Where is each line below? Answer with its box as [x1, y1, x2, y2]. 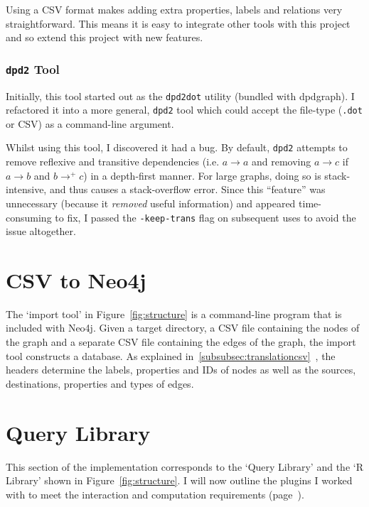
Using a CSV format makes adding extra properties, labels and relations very [6, 2, 343, 16]
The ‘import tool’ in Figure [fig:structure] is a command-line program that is [6, 306, 342, 321]
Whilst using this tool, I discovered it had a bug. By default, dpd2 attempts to [6, 140, 348, 155]
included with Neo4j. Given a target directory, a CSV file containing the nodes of [6, 320, 360, 335]
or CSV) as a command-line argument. [6, 116, 174, 131]
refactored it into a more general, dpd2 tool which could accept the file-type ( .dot [6, 102, 363, 117]
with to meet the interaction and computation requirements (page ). [6, 486, 304, 501]
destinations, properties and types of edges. [6, 376, 194, 391]
